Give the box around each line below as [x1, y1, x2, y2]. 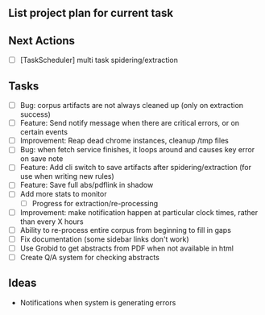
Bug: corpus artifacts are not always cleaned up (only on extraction [19, 101, 244, 110]
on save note [19, 154, 64, 164]
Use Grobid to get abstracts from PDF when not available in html [19, 243, 234, 253]
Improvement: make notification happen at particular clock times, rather [19, 207, 259, 217]
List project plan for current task [8, 6, 174, 20]
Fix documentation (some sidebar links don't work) [19, 234, 189, 244]
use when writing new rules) [19, 172, 114, 181]
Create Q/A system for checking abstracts [19, 252, 159, 262]
